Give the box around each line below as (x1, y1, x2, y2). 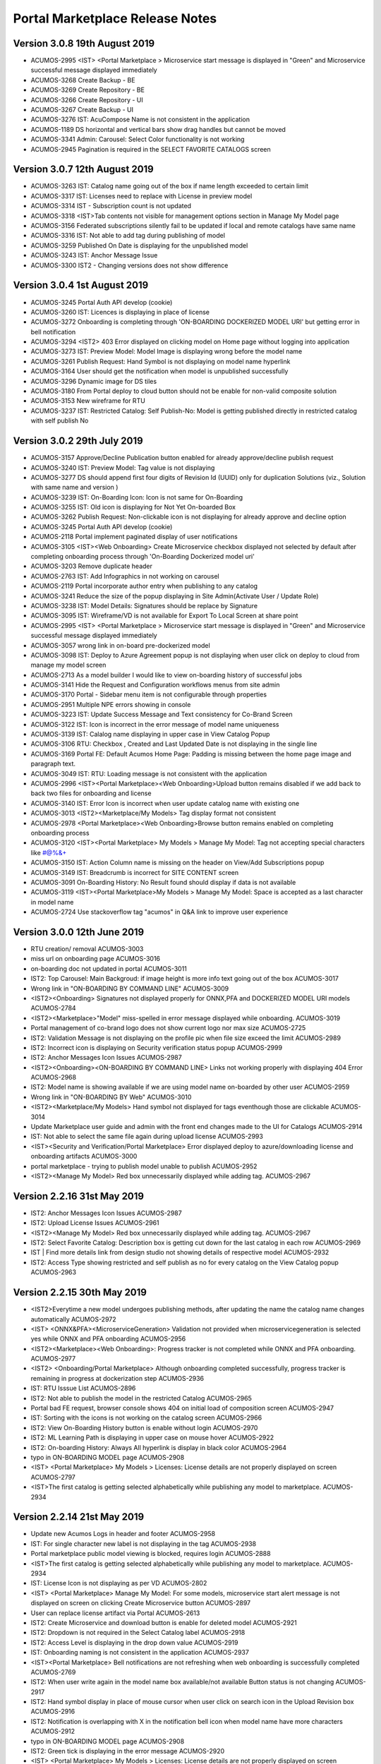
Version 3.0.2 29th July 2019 (13, 435, 144, 447)
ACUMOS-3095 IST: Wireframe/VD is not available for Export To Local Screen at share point (30, 611, 298, 620)
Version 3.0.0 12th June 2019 (13, 926, 145, 938)
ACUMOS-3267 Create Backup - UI (30, 106, 134, 114)
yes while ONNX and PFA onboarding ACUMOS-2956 (30, 1334, 186, 1343)
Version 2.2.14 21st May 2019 (13, 1511, 145, 1523)
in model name (30, 898, 74, 906)
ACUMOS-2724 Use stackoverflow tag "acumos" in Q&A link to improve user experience (30, 907, 289, 917)
